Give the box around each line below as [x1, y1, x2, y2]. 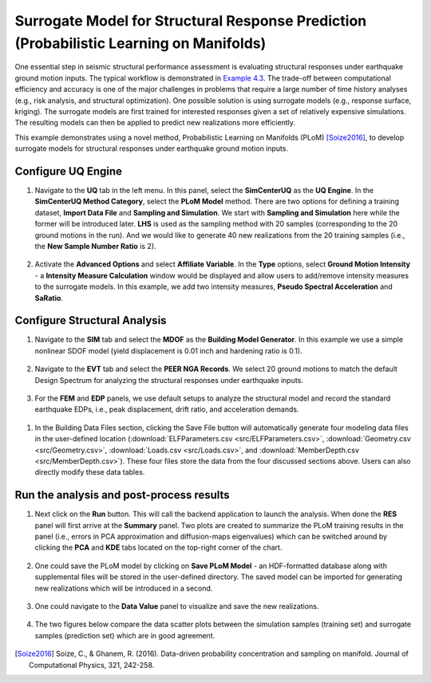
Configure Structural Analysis [14, 314, 167, 327]
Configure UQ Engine [14, 164, 123, 178]
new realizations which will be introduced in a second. [34, 583, 213, 593]
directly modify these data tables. [34, 468, 145, 477]
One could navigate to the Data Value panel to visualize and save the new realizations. [34, 601, 319, 610]
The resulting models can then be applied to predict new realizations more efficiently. [14, 118, 295, 128]
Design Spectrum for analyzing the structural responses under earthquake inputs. [34, 375, 303, 385]
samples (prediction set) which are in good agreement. [34, 630, 215, 640]
